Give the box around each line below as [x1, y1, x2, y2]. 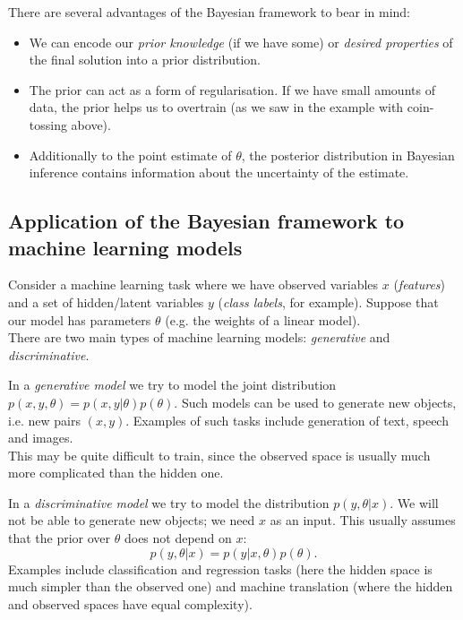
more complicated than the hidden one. [8, 463, 224, 482]
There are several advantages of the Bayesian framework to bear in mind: [8, 3, 411, 21]
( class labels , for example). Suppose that [218, 292, 439, 311]
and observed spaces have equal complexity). [8, 594, 253, 613]
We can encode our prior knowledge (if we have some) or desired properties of [29, 32, 453, 51]
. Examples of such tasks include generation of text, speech [125, 410, 449, 429]
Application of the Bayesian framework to [8, 207, 405, 235]
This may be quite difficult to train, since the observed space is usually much [8, 445, 431, 464]
